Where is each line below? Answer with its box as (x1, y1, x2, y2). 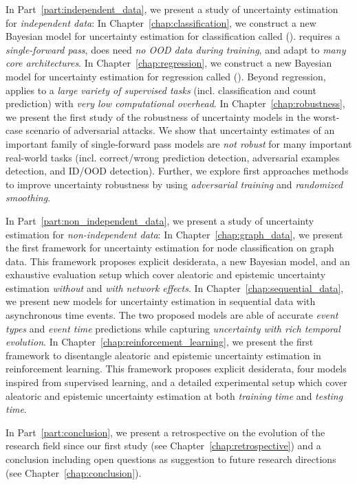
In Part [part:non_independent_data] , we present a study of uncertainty (6, 213, 314, 227)
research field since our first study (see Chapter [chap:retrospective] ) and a (6, 438, 321, 453)
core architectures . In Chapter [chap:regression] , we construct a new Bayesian (6, 56, 332, 70)
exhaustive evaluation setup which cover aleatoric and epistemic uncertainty (6, 267, 326, 282)
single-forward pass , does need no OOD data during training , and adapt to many (6, 42, 346, 56)
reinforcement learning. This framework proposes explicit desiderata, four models (6, 361, 347, 376)
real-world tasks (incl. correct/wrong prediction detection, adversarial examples (6, 150, 340, 164)
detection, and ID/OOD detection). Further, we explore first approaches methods (6, 163, 349, 178)
